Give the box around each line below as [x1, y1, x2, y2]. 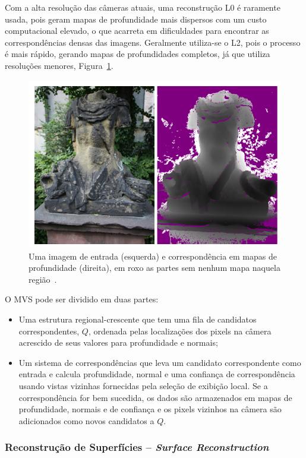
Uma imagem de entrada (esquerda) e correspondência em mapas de [29, 249, 277, 262]
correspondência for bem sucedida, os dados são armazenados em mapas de [18, 391, 292, 403]
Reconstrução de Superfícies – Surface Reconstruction [5, 440, 269, 454]
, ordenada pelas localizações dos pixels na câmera [88, 324, 272, 337]
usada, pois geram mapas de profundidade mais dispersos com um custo [5, 12, 267, 25]
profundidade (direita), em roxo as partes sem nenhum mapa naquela [29, 261, 280, 274]
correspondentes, [18, 324, 80, 337]
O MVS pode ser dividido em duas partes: [5, 293, 159, 305]
